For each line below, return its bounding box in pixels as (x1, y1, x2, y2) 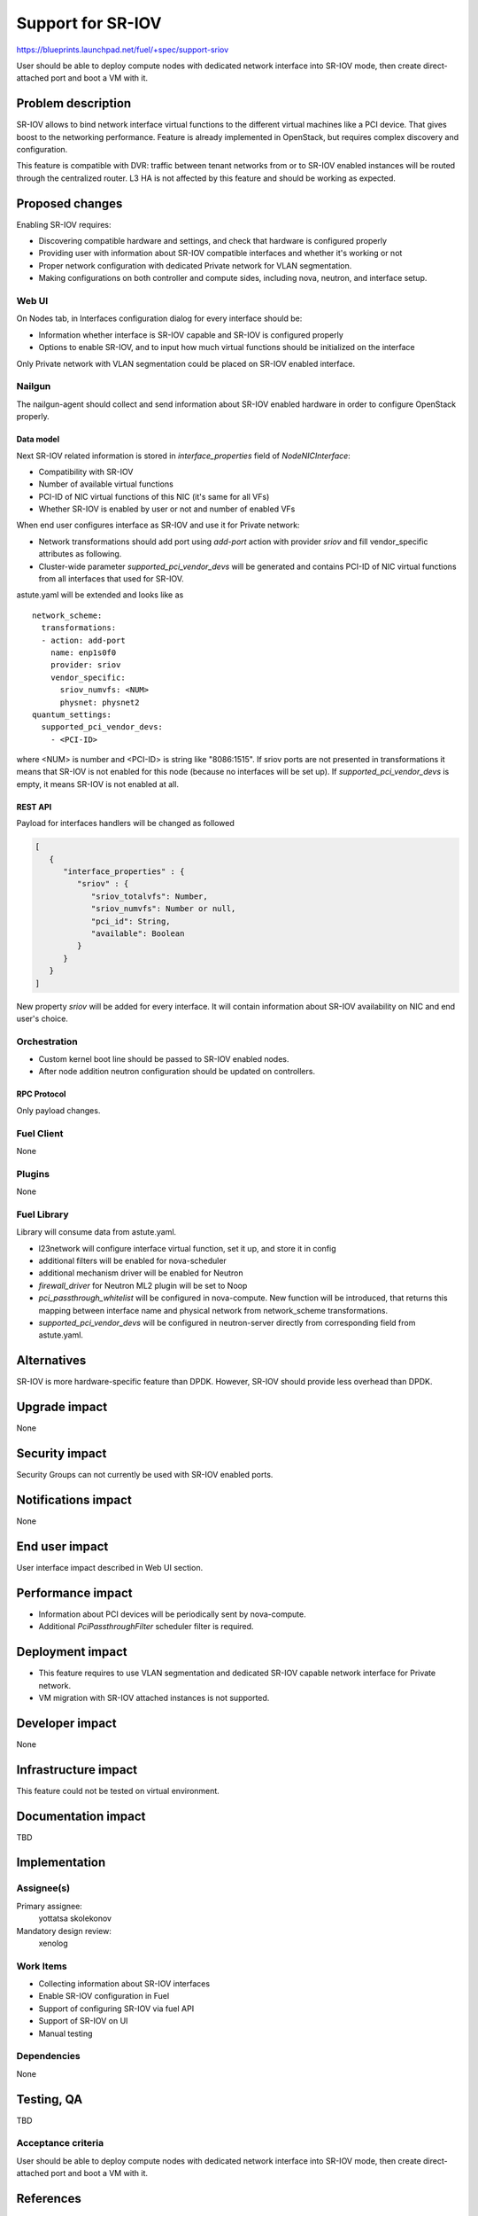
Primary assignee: (16, 1900, 83, 1911)
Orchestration (16, 1035, 79, 1048)
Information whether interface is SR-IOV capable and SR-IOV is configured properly (38, 329, 344, 340)
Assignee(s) (16, 1882, 71, 1894)
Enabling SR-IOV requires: (16, 219, 112, 230)
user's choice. (16, 1013, 68, 1024)
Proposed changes (16, 196, 123, 211)
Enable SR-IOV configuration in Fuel (38, 1991, 170, 2001)
